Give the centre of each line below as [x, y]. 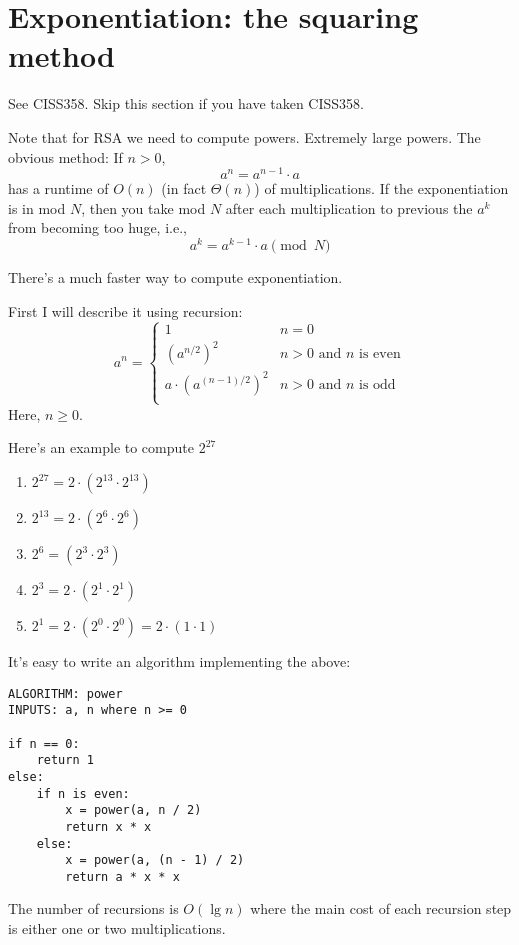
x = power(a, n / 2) [133, 810]
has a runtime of [58, 188]
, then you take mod [143, 207]
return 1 [65, 760]
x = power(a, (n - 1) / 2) [155, 860]
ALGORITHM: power [65, 693]
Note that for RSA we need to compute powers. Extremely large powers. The [244, 136]
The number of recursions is [93, 908]
